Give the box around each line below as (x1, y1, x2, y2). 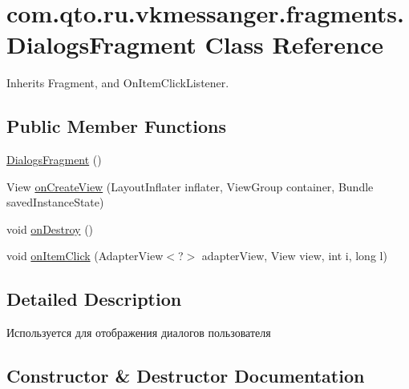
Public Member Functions (6, 114, 226, 138)
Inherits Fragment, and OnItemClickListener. (6, 74, 229, 91)
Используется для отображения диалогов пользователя (6, 324, 271, 341)
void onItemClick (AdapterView (6, 247, 164, 264)
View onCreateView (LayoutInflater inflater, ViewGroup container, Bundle (6, 178, 374, 194)
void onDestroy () (6, 220, 94, 237)
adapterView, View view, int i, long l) (201, 247, 387, 264)
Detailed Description (6, 287, 182, 311)
